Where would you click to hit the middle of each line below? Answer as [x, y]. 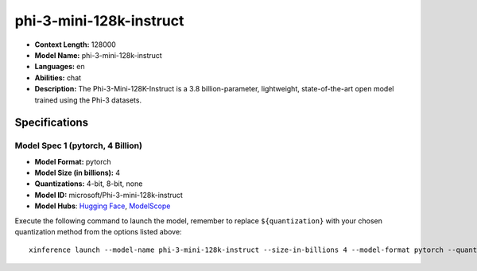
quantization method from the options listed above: [98, 232]
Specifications [52, 123]
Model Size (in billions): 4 [78, 173]
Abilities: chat [58, 77]
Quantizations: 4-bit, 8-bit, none [89, 184]
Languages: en [60, 67]
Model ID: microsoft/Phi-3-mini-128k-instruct [109, 195]
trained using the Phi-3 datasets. [88, 100]
